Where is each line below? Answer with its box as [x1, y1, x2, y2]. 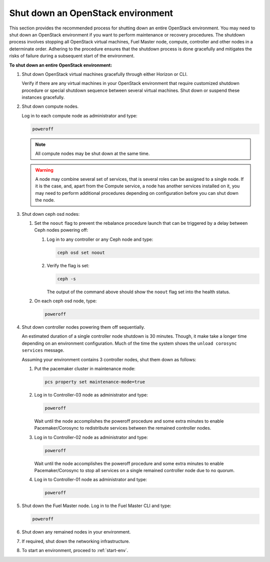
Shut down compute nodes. [21, 103, 79, 109]
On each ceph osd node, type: [34, 298, 97, 304]
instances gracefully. [21, 94, 65, 100]
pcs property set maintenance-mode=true [44, 379, 145, 385]
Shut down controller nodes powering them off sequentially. [21, 324, 145, 330]
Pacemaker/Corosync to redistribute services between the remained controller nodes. [34, 425, 211, 431]
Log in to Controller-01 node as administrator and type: [34, 477, 147, 483]
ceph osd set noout [57, 250, 105, 255]
